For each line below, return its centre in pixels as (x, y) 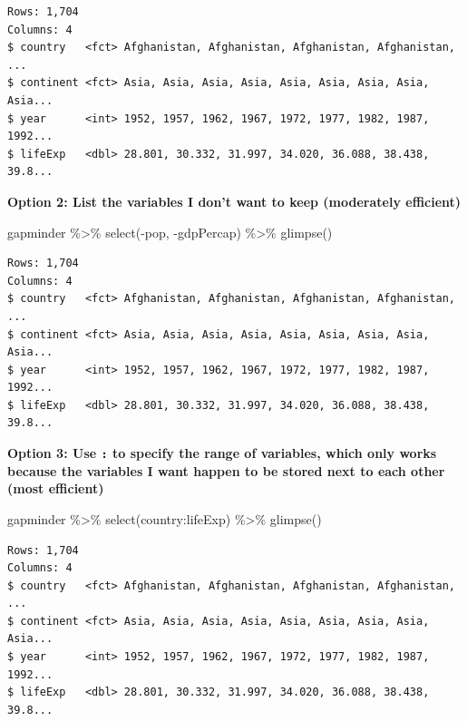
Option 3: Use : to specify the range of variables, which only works (222, 453)
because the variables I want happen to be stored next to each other (226, 470)
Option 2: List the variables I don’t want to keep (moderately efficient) (234, 201)
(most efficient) (56, 488)
